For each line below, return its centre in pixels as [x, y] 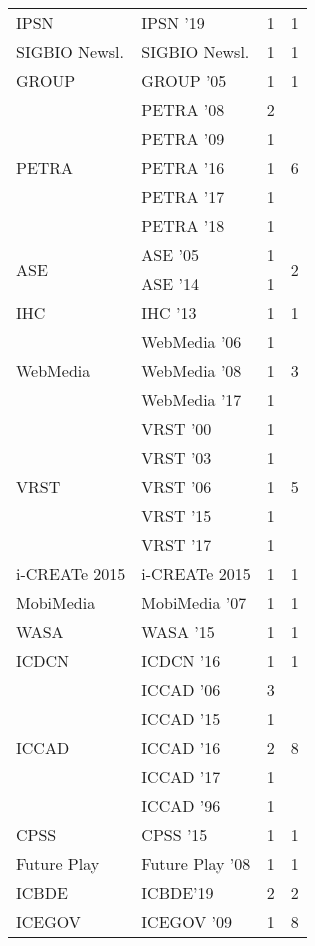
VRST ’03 [176, 457]
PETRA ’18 [183, 225]
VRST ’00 [176, 428]
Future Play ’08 [196, 863]
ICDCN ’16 [181, 660]
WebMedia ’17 [191, 399]
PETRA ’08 [183, 109]
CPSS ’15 [174, 834]
